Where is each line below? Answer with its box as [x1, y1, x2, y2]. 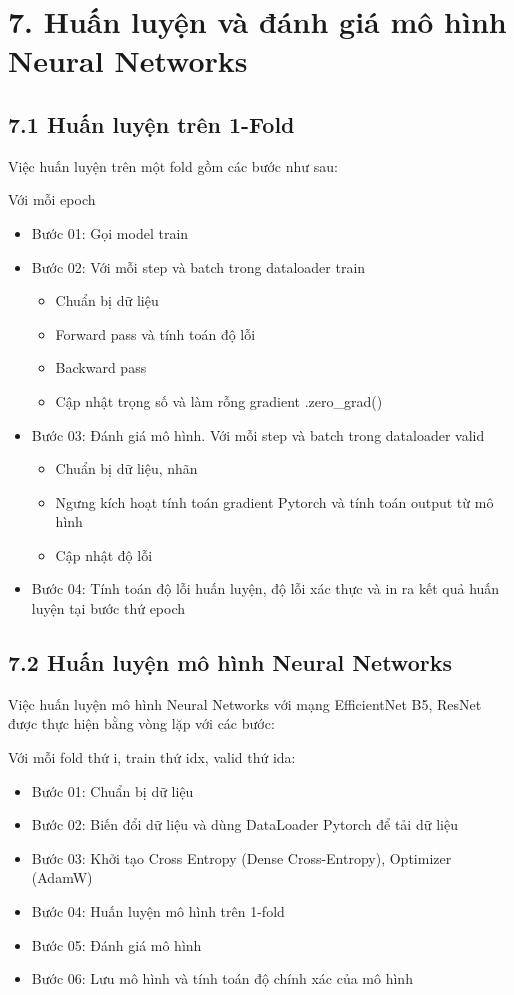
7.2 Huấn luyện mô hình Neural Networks [8, 647, 452, 678]
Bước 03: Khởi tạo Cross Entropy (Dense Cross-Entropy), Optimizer [31, 847, 452, 868]
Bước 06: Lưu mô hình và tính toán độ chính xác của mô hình [31, 968, 413, 989]
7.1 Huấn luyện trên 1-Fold [8, 108, 295, 139]
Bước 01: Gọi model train [31, 222, 189, 243]
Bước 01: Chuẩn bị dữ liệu [31, 780, 194, 801]
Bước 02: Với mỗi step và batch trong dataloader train [31, 256, 366, 277]
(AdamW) [31, 867, 93, 888]
